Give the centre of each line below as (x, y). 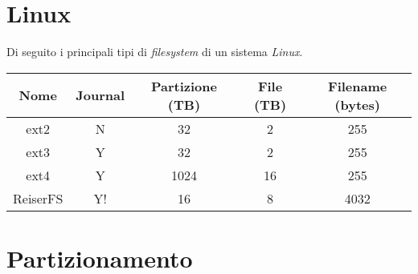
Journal (100, 95)
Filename (358, 86)
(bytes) (357, 104)
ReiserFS (38, 198)
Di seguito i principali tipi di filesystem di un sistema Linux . (155, 52)
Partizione (184, 86)
